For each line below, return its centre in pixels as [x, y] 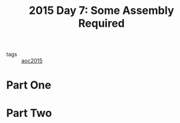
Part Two [29, 113]
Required [101, 23]
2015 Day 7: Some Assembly [101, 11]
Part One [29, 85]
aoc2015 [32, 61]
